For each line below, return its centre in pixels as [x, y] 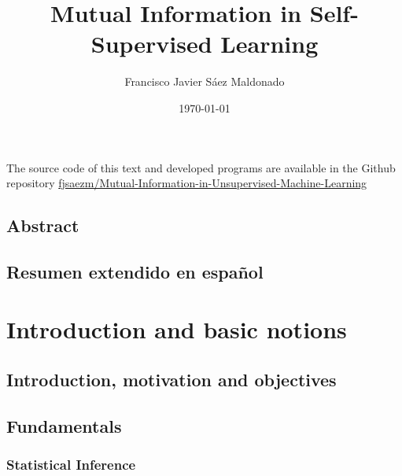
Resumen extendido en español [135, 271]
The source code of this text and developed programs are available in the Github [201, 167]
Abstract [43, 225]
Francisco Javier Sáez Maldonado [205, 81]
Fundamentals [64, 425]
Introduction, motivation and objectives [171, 380]
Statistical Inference [71, 465]
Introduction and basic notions [177, 329]
